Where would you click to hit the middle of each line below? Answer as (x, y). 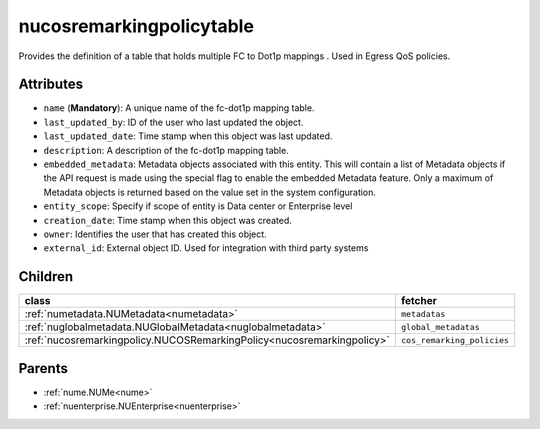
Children (46, 276)
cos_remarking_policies (455, 340)
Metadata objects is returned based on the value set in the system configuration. (210, 192)
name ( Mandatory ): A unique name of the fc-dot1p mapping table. (179, 108)
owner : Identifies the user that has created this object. (155, 234)
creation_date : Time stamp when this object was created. (167, 220)
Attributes (51, 84)
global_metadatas (440, 326)
